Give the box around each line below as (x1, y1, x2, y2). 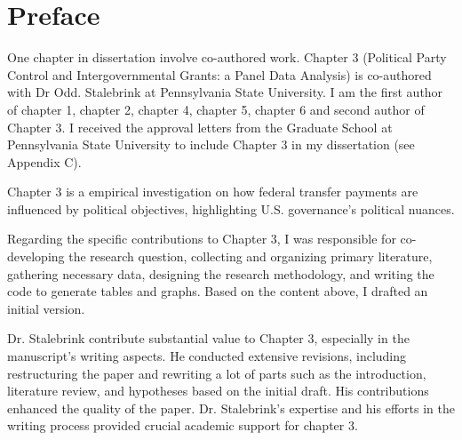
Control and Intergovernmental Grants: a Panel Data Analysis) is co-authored (7, 65, 432, 84)
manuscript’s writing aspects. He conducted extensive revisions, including (7, 347, 407, 365)
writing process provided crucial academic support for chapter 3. (7, 416, 358, 435)
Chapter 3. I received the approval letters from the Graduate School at (7, 117, 393, 136)
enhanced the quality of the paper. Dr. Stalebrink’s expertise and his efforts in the (7, 398, 455, 417)
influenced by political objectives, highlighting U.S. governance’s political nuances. (7, 199, 455, 218)
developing (7, 247, 65, 266)
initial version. (7, 299, 85, 317)
